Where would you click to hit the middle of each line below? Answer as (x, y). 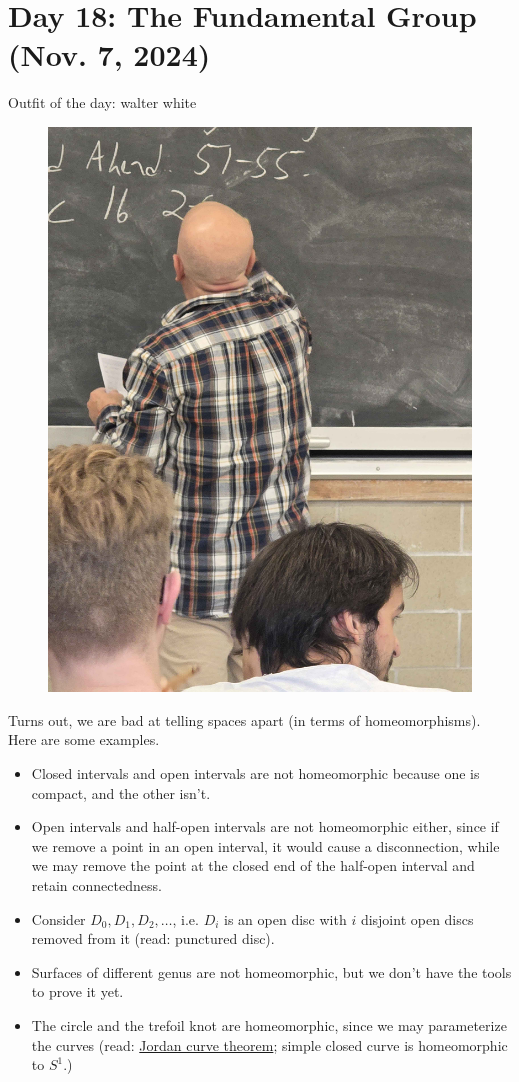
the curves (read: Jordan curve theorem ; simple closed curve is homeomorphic (269, 1044)
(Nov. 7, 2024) (109, 54)
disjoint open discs (417, 918)
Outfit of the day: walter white (102, 102)
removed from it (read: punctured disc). (153, 938)
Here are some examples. (84, 739)
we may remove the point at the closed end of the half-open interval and (253, 865)
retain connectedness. (96, 884)
